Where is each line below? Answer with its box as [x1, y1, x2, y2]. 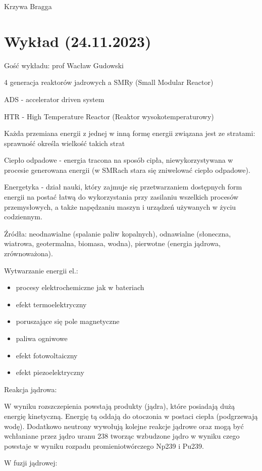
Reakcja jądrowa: [4, 384, 57, 394]
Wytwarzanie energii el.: [4, 265, 78, 275]
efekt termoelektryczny [16, 299, 87, 309]
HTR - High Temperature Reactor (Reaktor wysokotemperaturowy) [4, 111, 214, 121]
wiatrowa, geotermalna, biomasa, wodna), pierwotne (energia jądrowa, [4, 238, 221, 249]
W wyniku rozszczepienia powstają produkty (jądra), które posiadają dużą [4, 401, 235, 411]
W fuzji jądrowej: [4, 457, 58, 468]
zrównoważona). [4, 248, 53, 259]
